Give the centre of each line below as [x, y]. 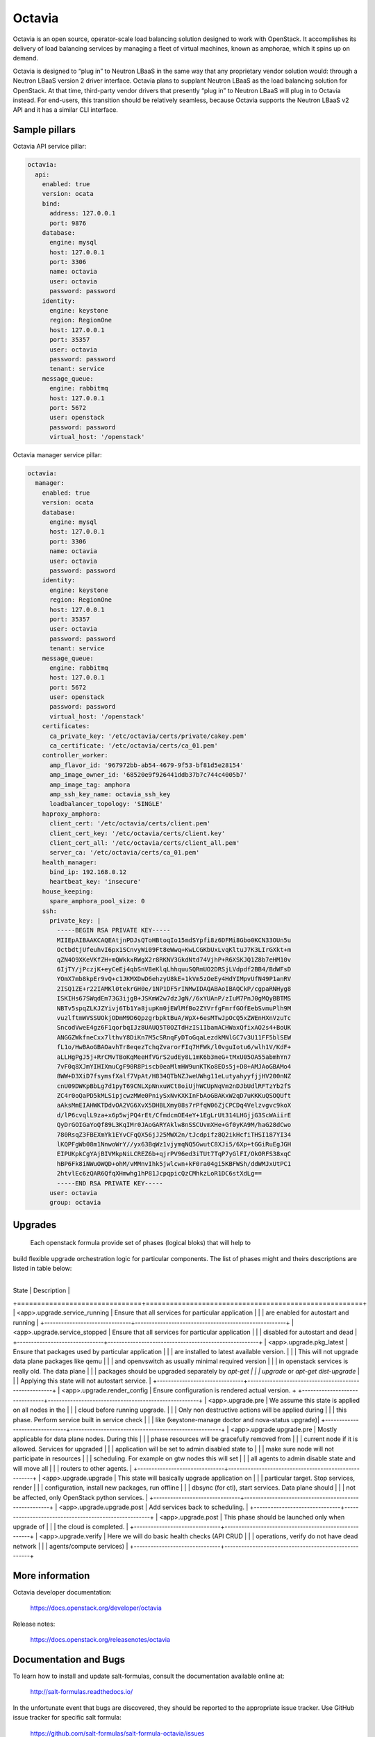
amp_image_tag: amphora [90, 784]
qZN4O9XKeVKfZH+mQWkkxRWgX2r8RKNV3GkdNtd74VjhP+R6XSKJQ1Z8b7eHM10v [174, 960]
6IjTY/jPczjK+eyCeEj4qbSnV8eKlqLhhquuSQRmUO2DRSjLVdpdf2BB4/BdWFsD [174, 969]
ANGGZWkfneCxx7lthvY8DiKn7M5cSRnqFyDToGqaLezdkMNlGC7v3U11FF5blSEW [174, 1037]
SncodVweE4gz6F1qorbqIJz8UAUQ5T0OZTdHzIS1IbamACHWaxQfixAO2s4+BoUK [174, 1028]
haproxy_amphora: [72, 814]
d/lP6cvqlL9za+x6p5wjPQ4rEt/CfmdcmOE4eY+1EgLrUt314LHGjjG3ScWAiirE [174, 1115]
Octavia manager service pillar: [57, 455]
